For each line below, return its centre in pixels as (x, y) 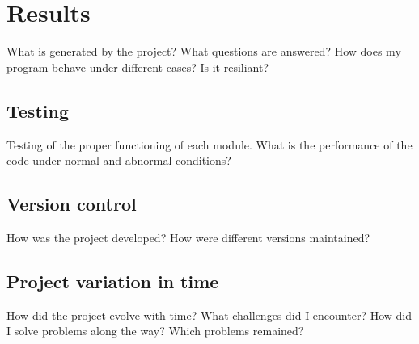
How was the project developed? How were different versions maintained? (188, 237)
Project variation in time (113, 281)
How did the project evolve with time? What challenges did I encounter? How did (209, 315)
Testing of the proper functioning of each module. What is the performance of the (209, 144)
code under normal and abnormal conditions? (119, 160)
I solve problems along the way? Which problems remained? (155, 331)
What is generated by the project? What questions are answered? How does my (204, 51)
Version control (72, 204)
